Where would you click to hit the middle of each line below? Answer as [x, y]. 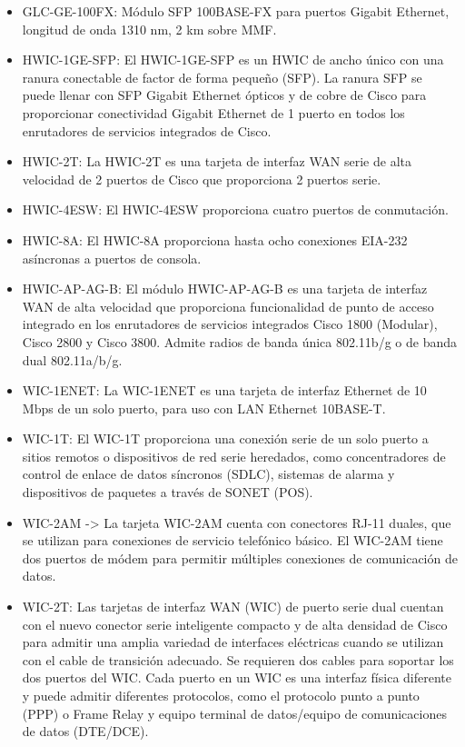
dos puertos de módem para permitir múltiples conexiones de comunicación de [240, 558]
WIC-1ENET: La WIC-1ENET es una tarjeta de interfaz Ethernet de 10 [224, 390]
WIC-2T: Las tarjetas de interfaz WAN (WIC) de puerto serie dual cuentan [233, 607]
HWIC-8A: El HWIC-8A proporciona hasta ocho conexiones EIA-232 [215, 239]
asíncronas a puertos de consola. [112, 258]
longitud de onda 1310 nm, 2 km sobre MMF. [149, 29]
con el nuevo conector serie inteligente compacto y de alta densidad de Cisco [235, 624]
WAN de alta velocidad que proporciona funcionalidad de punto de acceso [228, 306]
